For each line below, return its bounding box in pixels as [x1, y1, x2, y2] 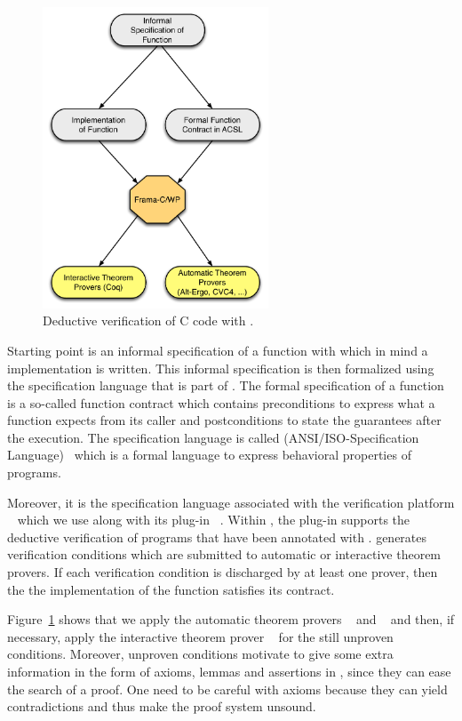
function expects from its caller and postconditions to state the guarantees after [7, 411, 442, 429]
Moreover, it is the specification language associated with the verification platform [7, 493, 455, 511]
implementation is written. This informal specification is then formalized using [7, 358, 434, 377]
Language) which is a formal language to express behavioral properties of [7, 445, 411, 464]
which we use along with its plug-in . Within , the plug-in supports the [17, 510, 410, 529]
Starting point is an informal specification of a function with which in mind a [7, 340, 428, 359]
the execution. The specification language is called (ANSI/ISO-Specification [7, 428, 419, 446]
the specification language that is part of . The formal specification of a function [7, 376, 444, 395]
